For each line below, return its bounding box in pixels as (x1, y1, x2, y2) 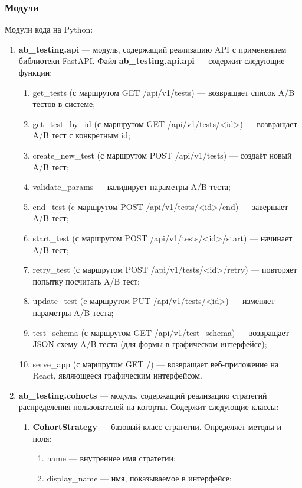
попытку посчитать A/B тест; (32, 274, 140, 287)
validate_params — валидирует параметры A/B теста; (32, 180, 231, 193)
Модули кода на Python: (5, 23, 93, 35)
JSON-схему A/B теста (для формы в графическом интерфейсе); (32, 338, 267, 350)
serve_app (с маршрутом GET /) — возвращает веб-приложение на (32, 357, 279, 370)
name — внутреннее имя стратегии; (47, 452, 176, 464)
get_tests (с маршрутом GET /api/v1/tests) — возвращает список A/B (32, 86, 295, 98)
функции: (18, 66, 52, 78)
